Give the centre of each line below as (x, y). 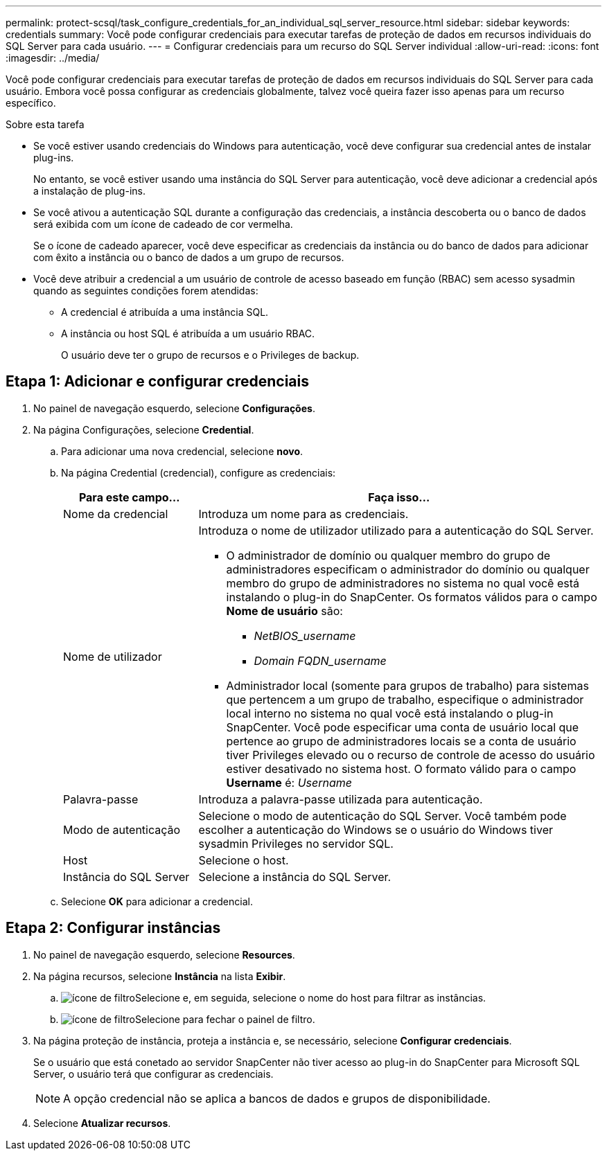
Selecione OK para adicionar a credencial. (157, 901)
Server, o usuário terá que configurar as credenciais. (153, 1074)
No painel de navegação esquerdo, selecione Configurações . (174, 408)
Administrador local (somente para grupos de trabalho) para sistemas (407, 685)
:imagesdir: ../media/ (53, 58)
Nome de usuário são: (284, 611)
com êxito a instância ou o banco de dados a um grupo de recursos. (189, 257)
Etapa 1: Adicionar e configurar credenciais (157, 382)
